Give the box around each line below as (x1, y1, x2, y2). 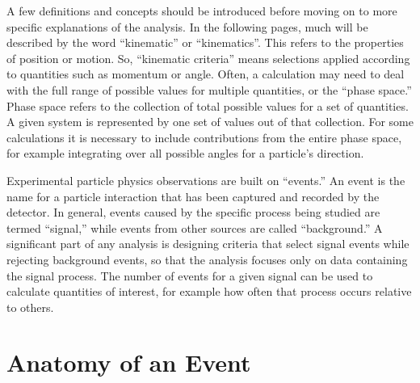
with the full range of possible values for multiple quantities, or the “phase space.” (6, 81, 412, 98)
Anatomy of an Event (6, 346, 251, 379)
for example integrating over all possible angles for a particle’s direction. (6, 145, 364, 162)
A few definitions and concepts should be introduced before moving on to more (6, 2, 397, 19)
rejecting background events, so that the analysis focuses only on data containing (6, 250, 408, 267)
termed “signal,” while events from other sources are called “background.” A (6, 219, 383, 236)
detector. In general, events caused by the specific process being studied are (6, 204, 380, 221)
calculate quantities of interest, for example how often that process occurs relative (6, 283, 412, 300)
